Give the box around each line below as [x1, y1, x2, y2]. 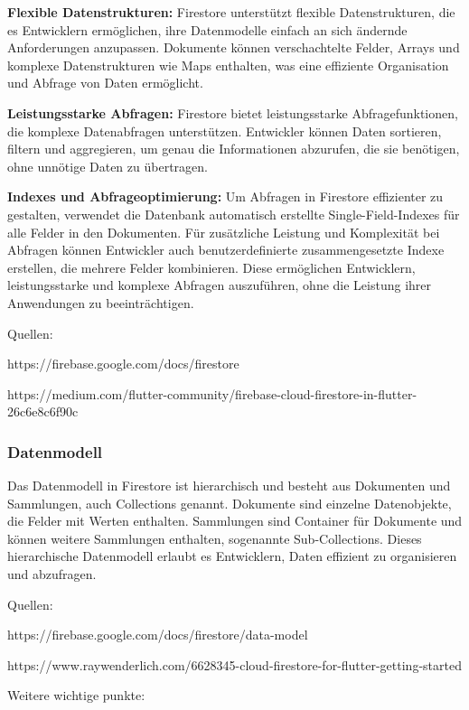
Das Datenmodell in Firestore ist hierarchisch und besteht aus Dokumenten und [7, 476, 451, 495]
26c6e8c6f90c [7, 402, 79, 421]
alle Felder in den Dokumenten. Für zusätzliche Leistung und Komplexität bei [7, 222, 440, 241]
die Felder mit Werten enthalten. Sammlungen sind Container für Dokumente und [7, 511, 463, 530]
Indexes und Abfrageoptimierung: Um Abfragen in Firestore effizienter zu [7, 187, 444, 206]
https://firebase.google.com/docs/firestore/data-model [7, 625, 308, 644]
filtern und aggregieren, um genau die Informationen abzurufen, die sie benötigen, [7, 139, 460, 158]
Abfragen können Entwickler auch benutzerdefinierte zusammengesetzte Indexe [7, 240, 445, 259]
